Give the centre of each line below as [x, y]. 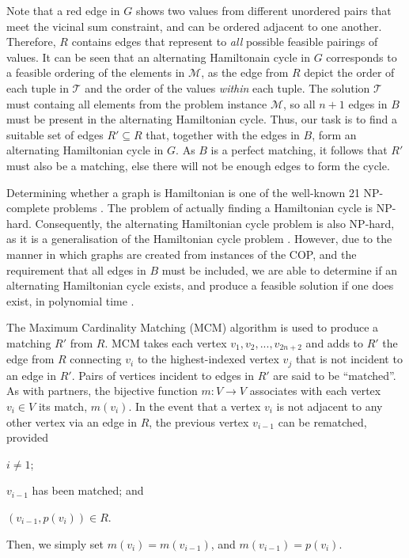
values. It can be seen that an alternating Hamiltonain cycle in [159, 57]
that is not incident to [349, 359]
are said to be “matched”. [335, 375]
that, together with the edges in [223, 134]
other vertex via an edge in [72, 421]
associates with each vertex [315, 391]
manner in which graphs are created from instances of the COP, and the [182, 254]
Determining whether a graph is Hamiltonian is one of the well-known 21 [183, 192]
